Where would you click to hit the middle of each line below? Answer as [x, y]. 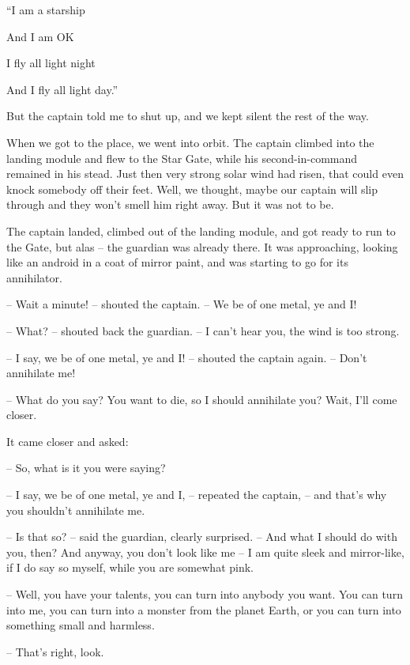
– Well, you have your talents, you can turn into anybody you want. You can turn [205, 594]
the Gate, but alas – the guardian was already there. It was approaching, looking [202, 246]
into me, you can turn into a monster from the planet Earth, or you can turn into [204, 609]
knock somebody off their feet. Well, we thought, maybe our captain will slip [192, 189]
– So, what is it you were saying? [86, 468]
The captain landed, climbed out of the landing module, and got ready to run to [201, 230]
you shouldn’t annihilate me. [76, 510]
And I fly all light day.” [62, 89]
